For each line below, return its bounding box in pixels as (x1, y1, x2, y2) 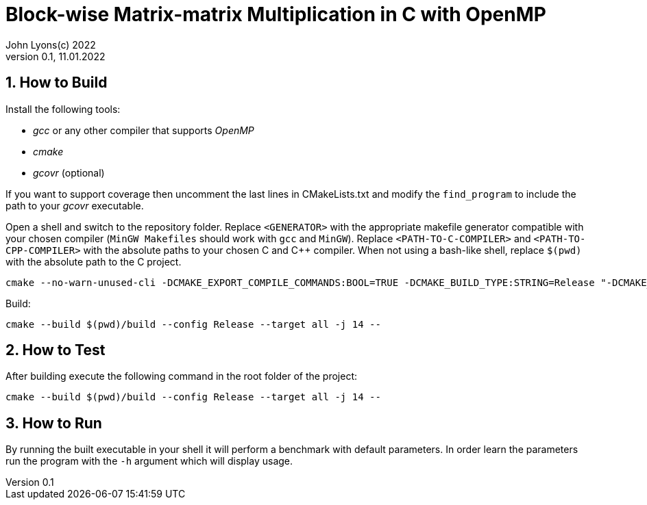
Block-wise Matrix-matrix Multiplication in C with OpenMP (5, 3, 546, 26)
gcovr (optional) (33, 166, 105, 179)
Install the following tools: (5, 103, 121, 115)
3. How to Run (5, 414, 102, 432)
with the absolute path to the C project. (5, 255, 182, 268)
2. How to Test (5, 341, 106, 359)
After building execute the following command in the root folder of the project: (5, 370, 358, 383)
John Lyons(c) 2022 (5, 38, 96, 51)
